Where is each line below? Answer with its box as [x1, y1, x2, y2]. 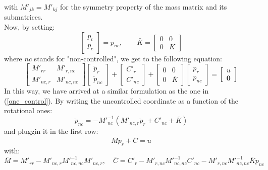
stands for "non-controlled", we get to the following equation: [34, 53, 222, 63]
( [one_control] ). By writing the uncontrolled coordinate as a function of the [4, 95, 239, 106]
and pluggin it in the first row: [4, 126, 98, 136]
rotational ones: [4, 105, 52, 116]
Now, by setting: [4, 22, 55, 32]
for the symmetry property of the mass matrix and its [60, 2, 227, 12]
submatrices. [4, 12, 43, 22]
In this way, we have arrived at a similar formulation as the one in [4, 86, 209, 96]
